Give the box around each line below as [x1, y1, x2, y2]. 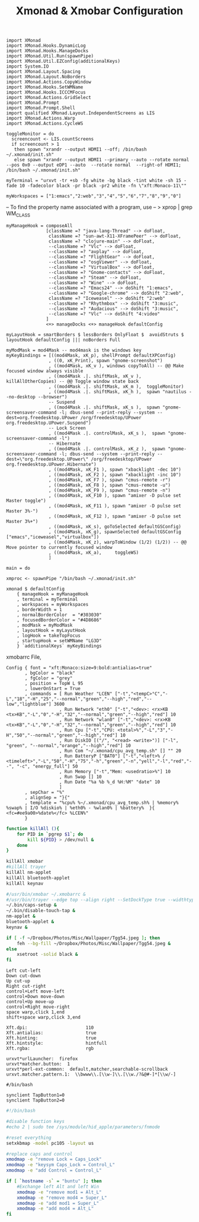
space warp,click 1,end [6, 1009, 65, 1015]
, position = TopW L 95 [24, 680, 84, 686]
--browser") [37, 394, 68, 400]
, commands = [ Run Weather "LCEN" [24, 691, 113, 697]
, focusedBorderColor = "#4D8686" [17, 617, 102, 623]
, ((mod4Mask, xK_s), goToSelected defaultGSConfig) [48, 524, 182, 529]
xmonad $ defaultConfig [6, 586, 65, 592]
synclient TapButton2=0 [6, 1097, 65, 1103]
